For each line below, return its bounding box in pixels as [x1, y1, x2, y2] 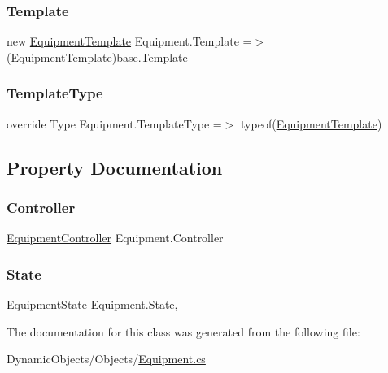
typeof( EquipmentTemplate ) [241, 115, 382, 132]
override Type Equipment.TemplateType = [7, 115, 222, 132]
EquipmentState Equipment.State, [7, 296, 178, 313]
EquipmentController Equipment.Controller [7, 229, 224, 246]
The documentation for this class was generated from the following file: [7, 323, 360, 340]
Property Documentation [7, 154, 223, 180]
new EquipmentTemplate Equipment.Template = [7, 33, 252, 50]
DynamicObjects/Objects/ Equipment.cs [7, 350, 206, 367]
